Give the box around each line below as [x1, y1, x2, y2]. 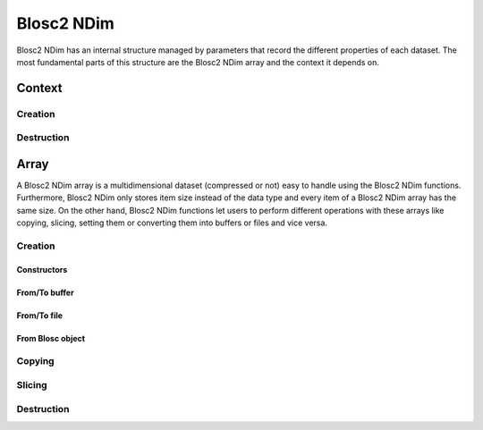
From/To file [16, 309, 63, 321]
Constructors [16, 264, 68, 274]
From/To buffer [16, 287, 75, 298]
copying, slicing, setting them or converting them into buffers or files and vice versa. [16, 217, 328, 228]
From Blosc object [16, 333, 85, 343]
